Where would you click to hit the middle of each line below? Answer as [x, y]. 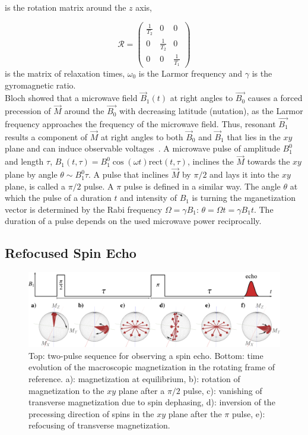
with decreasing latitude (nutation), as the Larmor [211, 111]
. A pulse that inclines [128, 174]
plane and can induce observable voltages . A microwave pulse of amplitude [142, 148]
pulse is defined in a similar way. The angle [202, 186]
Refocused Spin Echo [71, 253]
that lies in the [254, 136]
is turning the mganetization [244, 198]
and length [24, 161]
